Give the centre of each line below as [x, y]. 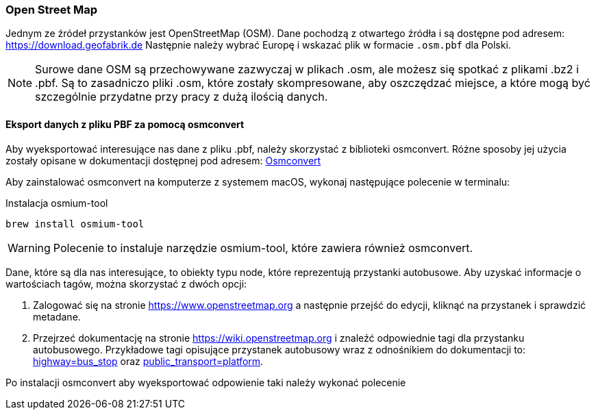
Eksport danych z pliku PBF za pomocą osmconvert [125, 124]
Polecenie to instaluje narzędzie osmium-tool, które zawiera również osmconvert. [263, 248]
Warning [29, 248]
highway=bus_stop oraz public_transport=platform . [148, 361]
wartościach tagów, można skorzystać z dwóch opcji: [126, 284]
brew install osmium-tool [75, 224]
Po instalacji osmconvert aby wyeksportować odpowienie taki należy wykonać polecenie [206, 382]
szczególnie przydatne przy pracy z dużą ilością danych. [182, 97]
